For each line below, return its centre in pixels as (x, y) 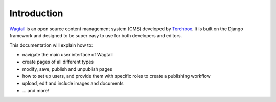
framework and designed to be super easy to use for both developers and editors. (96, 35)
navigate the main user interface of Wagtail (67, 54)
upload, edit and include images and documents (73, 83)
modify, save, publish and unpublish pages (67, 69)
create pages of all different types (58, 62)
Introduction (36, 13)
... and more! (36, 90)
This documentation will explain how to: (51, 45)
